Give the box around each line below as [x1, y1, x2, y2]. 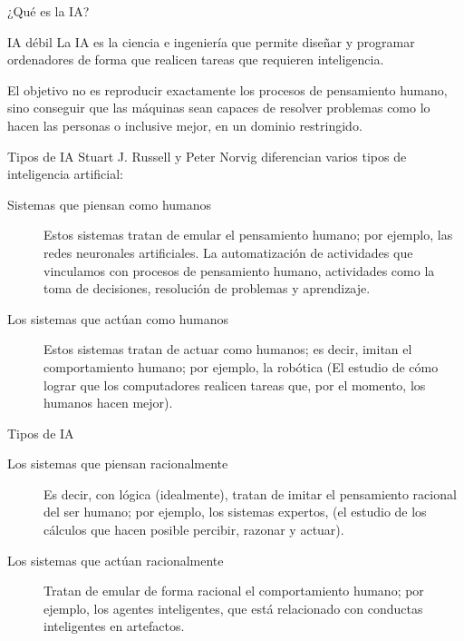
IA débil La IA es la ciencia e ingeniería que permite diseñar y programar [7, 32, 415, 51]
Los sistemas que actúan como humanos [7, 309, 228, 328]
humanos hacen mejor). [43, 393, 173, 412]
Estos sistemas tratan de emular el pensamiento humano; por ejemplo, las [43, 225, 453, 244]
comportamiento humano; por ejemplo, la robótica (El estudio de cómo [43, 357, 439, 376]
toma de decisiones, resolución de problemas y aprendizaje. [43, 279, 371, 298]
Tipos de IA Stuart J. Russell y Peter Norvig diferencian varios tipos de [7, 146, 407, 165]
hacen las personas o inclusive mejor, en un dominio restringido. [7, 115, 362, 134]
